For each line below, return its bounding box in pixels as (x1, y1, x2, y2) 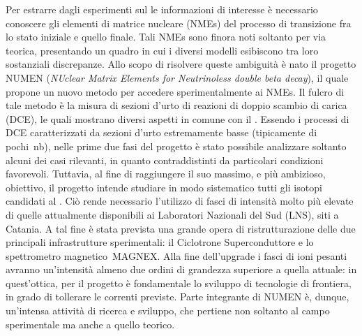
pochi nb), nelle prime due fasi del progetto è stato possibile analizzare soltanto (6, 138, 347, 153)
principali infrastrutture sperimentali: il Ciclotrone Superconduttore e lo (6, 235, 314, 249)
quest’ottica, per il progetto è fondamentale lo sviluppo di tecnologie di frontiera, (6, 275, 352, 290)
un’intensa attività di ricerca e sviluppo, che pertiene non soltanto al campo (6, 303, 330, 318)
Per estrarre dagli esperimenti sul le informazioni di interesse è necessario (6, 2, 318, 16)
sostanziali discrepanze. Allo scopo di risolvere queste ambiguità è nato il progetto (6, 57, 356, 71)
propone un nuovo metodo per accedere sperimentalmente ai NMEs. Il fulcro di (6, 84, 345, 98)
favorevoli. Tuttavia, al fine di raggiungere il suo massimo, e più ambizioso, (6, 166, 326, 181)
